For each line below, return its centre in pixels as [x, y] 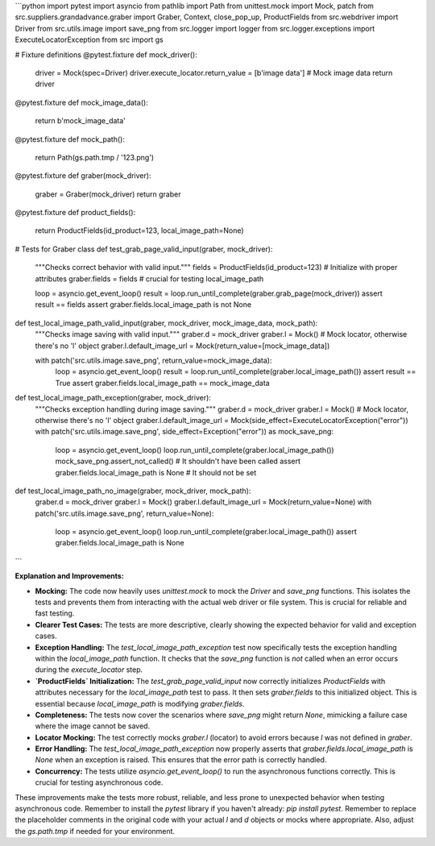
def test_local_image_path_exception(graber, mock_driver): [113, 398]
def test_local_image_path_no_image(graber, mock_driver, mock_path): [133, 491]
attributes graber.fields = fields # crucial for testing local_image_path [149, 279]
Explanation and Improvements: [69, 576]
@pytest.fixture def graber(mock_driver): [83, 176]
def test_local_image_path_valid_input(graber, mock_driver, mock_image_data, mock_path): [166, 323]
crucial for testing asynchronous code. [99, 782]
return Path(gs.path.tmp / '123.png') [95, 157]
